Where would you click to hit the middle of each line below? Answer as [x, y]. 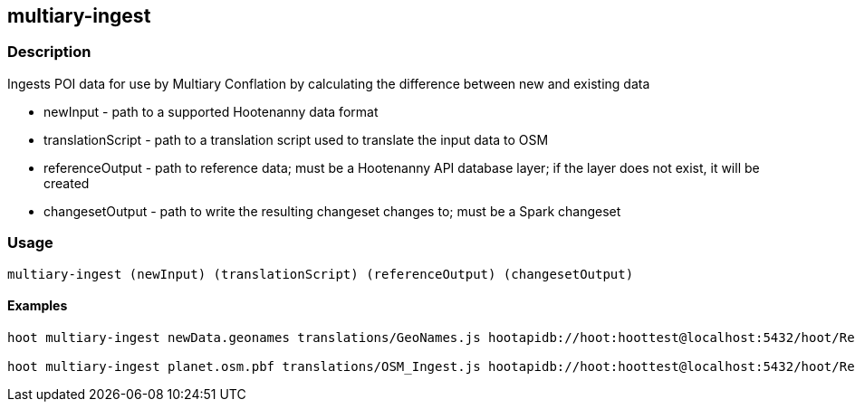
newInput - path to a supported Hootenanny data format [211, 111]
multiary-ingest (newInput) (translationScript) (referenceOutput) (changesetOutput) [321, 274]
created [67, 183]
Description [49, 52]
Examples [38, 306]
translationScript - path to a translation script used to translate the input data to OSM [296, 139]
